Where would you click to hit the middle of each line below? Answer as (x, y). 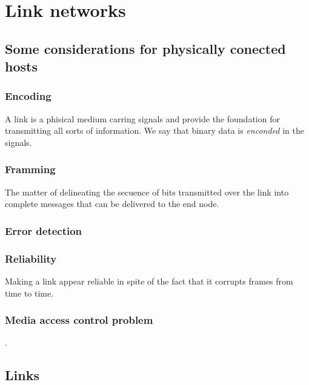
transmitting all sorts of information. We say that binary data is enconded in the (154, 130)
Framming (30, 169)
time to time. (29, 293)
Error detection (44, 230)
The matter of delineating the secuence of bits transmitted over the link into (147, 192)
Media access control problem (79, 320)
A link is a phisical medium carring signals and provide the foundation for (142, 118)
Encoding (28, 96)
